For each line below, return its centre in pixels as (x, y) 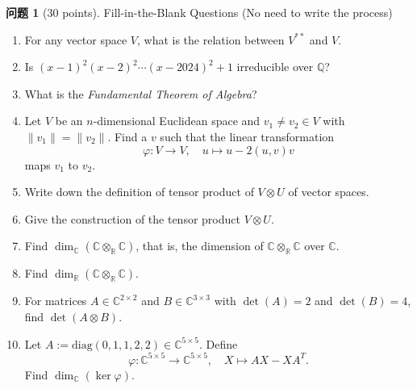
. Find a (127, 136)
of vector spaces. (329, 192)
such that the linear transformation (247, 136)
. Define (219, 343)
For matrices (56, 301)
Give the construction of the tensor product (132, 218)
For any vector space (76, 39)
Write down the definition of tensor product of (139, 192)
